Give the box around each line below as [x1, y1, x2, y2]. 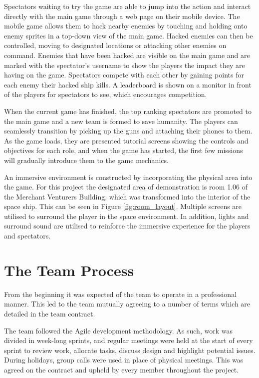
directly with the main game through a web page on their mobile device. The [4, 10, 240, 21]
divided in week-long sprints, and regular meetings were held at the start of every [4, 335, 253, 345]
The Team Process [4, 259, 134, 280]
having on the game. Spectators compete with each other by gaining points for [4, 69, 244, 80]
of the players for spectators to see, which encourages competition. [4, 89, 207, 99]
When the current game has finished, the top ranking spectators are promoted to [4, 105, 252, 116]
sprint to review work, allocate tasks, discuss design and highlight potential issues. [4, 344, 256, 355]
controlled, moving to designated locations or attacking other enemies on [4, 40, 227, 50]
